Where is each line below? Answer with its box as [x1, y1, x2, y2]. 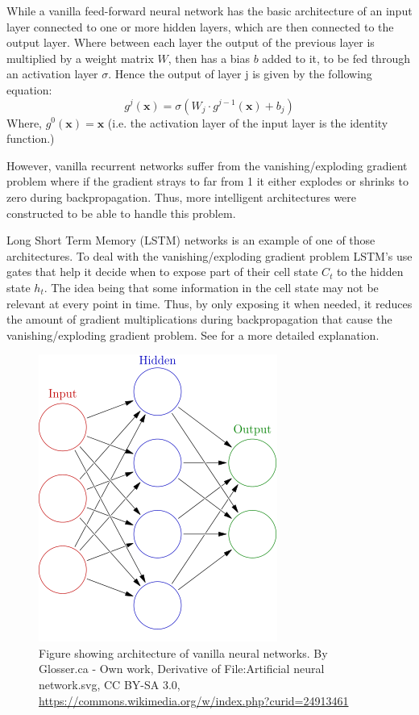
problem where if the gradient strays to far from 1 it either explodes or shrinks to [6, 173, 409, 190]
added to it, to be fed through [262, 49, 410, 66]
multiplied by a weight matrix [6, 49, 154, 66]
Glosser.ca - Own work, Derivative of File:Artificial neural [39, 660, 325, 677]
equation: [6, 81, 52, 98]
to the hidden [337, 263, 404, 280]
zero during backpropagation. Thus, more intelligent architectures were [6, 188, 357, 205]
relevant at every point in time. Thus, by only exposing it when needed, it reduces [6, 295, 413, 312]
